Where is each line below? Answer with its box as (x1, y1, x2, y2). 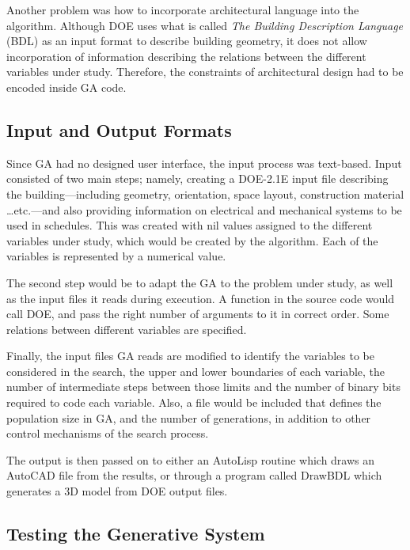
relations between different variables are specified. (6, 321, 247, 337)
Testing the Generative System (6, 522, 265, 546)
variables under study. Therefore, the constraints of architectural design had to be (6, 63, 404, 80)
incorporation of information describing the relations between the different (6, 47, 366, 64)
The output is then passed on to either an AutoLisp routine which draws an (6, 451, 375, 468)
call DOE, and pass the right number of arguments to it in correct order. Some (6, 305, 389, 322)
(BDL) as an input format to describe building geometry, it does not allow (6, 32, 367, 49)
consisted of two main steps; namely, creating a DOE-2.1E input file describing (6, 170, 389, 187)
